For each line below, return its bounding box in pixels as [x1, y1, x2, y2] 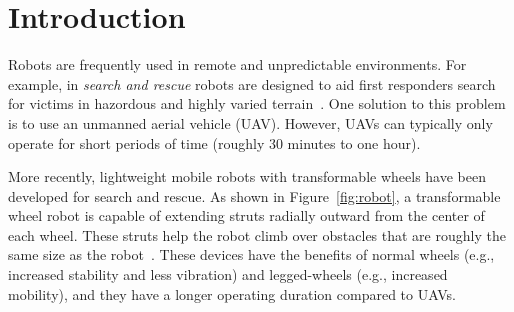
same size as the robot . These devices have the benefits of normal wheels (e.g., [8, 244, 495, 265]
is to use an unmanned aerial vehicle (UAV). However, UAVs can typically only [8, 112, 493, 133]
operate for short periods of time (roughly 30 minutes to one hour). [8, 132, 421, 153]
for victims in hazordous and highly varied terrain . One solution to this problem [8, 93, 506, 114]
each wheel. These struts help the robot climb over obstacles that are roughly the [8, 224, 506, 245]
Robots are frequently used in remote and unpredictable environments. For [8, 54, 467, 75]
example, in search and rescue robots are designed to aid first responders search [8, 73, 496, 94]
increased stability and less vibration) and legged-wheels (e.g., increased [8, 264, 448, 285]
